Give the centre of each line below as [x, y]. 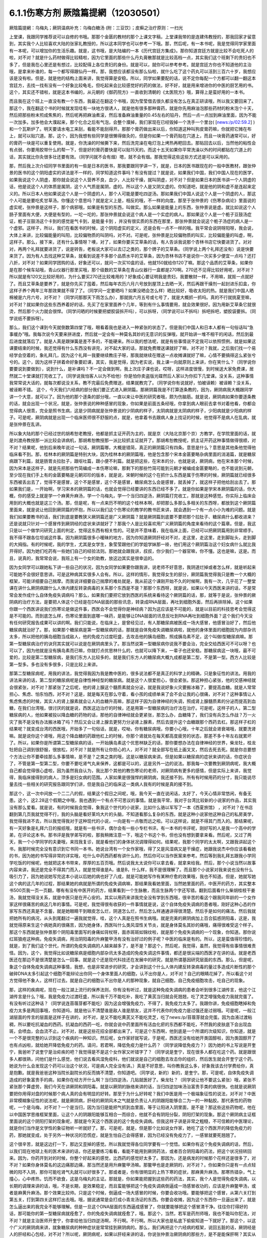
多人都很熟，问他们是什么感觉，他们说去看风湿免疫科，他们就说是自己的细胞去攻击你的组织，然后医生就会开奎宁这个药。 [133, 1059]
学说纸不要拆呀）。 [28, 318]
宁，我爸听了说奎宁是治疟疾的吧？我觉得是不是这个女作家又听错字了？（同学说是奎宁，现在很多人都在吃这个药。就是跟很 [133, 1052]
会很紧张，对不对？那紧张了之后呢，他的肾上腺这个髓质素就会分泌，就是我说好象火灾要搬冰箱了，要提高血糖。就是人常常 [133, 687]
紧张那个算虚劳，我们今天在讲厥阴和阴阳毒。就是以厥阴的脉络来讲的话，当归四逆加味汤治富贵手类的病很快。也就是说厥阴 [133, 1086]
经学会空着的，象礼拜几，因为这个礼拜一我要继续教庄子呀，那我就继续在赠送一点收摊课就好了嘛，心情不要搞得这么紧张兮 [133, 355]
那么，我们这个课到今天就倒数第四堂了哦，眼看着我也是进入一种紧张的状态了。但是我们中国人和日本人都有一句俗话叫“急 [132, 327]
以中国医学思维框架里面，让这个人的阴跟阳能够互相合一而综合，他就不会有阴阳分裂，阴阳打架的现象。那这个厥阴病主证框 [133, 1114]
